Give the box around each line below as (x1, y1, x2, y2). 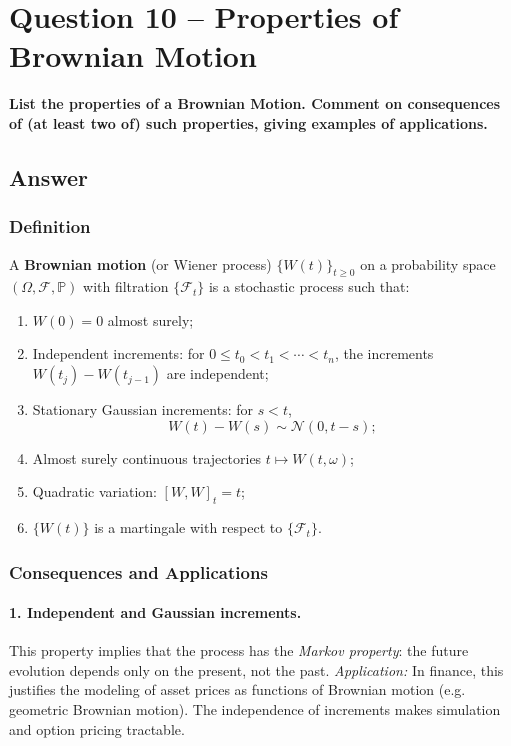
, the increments (334, 343, 434, 364)
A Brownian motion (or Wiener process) (9, 253, 272, 274)
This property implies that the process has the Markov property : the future (9, 640, 469, 661)
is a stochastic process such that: (208, 276, 410, 297)
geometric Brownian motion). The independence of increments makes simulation (9, 699, 501, 720)
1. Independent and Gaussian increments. (9, 602, 302, 623)
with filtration (83, 276, 169, 297)
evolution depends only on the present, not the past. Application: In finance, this (9, 659, 504, 680)
